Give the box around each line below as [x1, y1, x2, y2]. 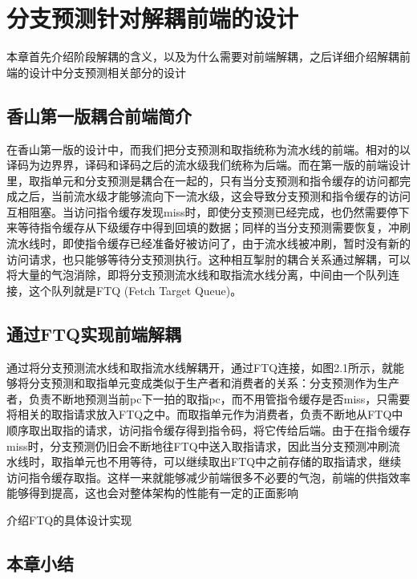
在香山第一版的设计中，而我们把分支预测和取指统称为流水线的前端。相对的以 [6, 140, 411, 157]
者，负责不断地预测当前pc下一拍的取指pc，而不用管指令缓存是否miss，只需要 [6, 390, 411, 407]
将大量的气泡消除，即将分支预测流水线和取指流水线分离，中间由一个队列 [6, 266, 388, 283]
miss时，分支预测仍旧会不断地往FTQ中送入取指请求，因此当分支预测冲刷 [6, 437, 389, 454]
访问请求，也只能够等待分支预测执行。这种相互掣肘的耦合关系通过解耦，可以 [6, 250, 411, 267]
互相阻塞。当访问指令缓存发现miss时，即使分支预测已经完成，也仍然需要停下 [6, 203, 410, 220]
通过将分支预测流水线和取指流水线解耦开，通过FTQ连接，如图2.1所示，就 [6, 358, 394, 375]
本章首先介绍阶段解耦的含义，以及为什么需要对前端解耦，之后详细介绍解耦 [6, 48, 399, 65]
